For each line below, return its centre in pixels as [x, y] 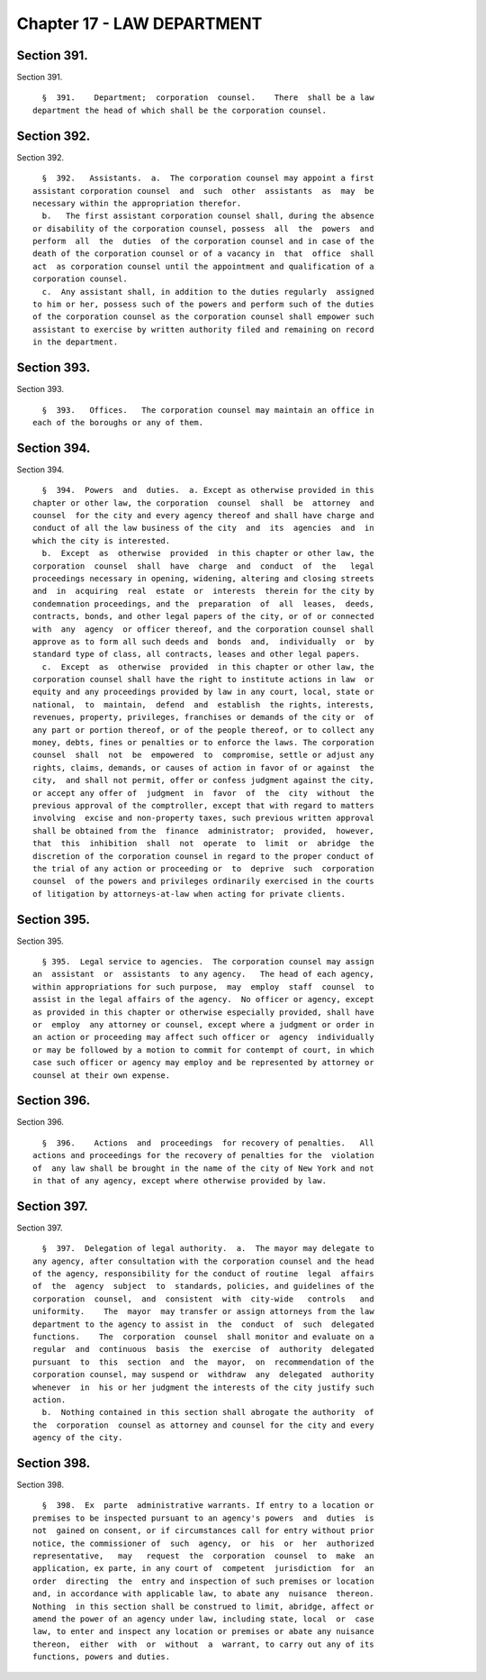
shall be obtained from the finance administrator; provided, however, [203, 831]
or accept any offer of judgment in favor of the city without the [203, 793]
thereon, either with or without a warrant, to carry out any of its [203, 1644]
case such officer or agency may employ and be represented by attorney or [203, 1063]
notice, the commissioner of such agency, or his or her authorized [203, 1543]
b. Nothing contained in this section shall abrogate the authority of [208, 1412]
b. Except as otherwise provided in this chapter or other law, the [208, 553]
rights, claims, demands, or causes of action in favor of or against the [203, 767]
